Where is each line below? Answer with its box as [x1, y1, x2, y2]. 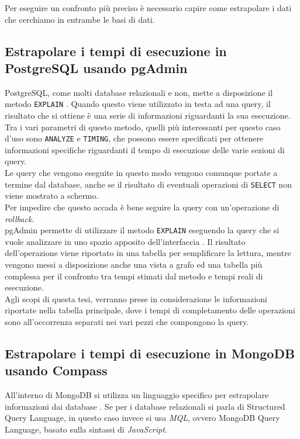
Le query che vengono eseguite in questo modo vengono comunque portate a [5, 167, 278, 179]
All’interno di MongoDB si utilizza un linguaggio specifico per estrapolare [5, 389, 269, 401]
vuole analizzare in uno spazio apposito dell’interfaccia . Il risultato [5, 235, 246, 247]
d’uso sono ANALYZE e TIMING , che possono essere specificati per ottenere [5, 132, 264, 144]
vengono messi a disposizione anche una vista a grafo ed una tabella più [5, 258, 263, 270]
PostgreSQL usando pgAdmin [5, 58, 188, 77]
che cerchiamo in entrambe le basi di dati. [5, 13, 155, 25]
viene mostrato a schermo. [5, 189, 99, 202]
